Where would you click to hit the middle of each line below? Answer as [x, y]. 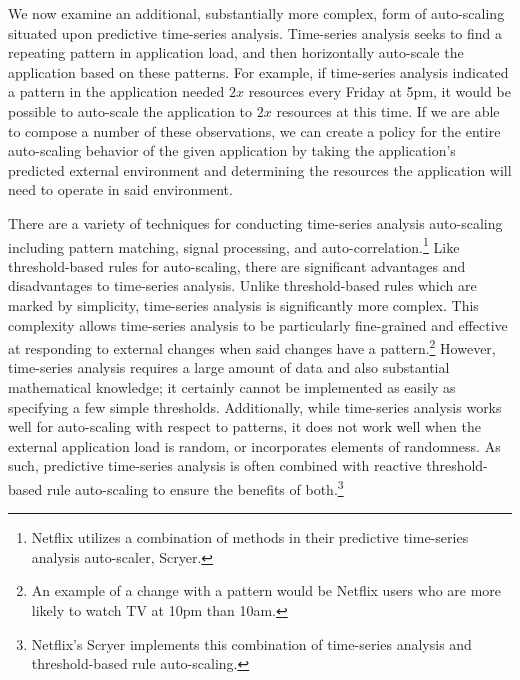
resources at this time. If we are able [388, 110]
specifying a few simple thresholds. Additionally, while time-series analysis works [255, 406]
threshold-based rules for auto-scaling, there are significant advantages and [237, 265]
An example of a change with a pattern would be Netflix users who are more [266, 590]
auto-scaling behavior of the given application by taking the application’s [232, 150]
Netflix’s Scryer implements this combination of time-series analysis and [251, 643]
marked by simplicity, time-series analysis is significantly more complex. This [243, 304]
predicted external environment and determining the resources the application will [260, 169]
